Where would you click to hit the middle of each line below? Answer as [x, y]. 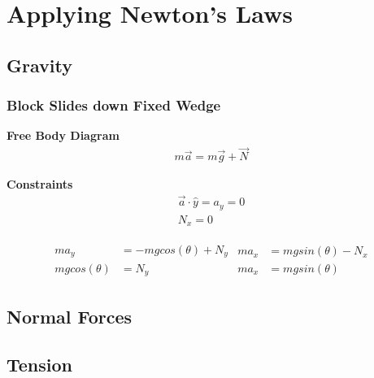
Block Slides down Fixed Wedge [114, 105]
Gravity [39, 65]
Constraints [40, 184]
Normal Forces [70, 317]
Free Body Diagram [63, 135]
